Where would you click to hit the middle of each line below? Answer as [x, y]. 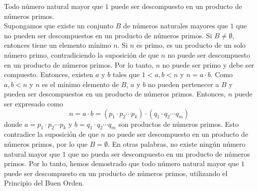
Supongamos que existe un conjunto [59, 26]
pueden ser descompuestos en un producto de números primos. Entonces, [115, 94]
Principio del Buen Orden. [44, 183]
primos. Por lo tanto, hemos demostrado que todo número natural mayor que [122, 163]
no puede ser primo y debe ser [208, 64]
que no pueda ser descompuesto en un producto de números [159, 153]
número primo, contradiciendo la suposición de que [82, 54]
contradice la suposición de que [51, 134]
